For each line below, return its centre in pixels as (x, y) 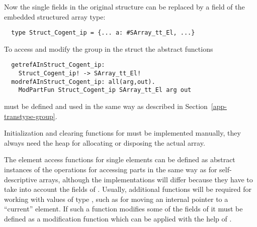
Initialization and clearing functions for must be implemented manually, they (122, 133)
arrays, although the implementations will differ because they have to (146, 179)
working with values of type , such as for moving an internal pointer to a (116, 199)
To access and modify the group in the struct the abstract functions (109, 48)
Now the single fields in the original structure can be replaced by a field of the (124, 7)
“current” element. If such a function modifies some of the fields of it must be (123, 209)
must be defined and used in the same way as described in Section (106, 106)
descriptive (21, 179)
